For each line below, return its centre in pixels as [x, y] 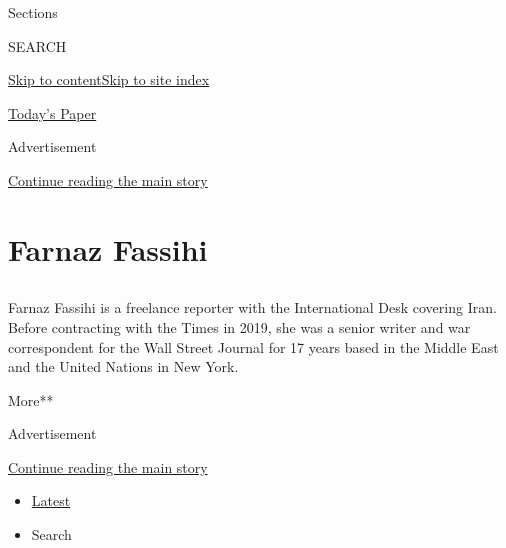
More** [31, 399]
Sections [33, 12]
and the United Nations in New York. [123, 366]
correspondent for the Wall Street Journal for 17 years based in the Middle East [253, 346]
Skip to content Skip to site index [109, 79]
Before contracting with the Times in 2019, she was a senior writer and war [239, 326]
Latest [51, 500]
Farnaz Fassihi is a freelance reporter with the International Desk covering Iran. [252, 307]
